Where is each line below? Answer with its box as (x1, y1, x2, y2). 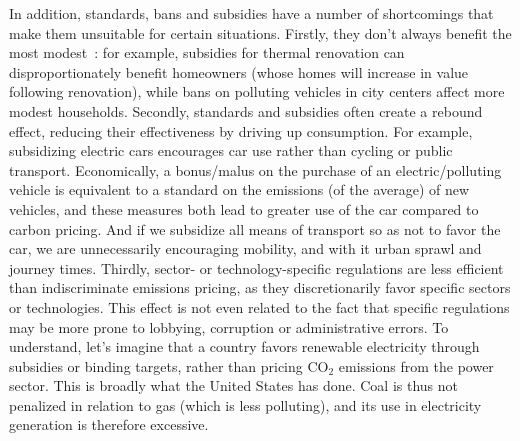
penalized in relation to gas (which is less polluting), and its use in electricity (9, 394, 482, 415)
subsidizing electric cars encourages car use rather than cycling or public (9, 140, 453, 161)
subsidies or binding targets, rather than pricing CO (9, 355, 329, 376)
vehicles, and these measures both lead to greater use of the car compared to (9, 198, 479, 219)
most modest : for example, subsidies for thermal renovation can (9, 42, 405, 63)
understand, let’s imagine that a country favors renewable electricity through (9, 336, 480, 357)
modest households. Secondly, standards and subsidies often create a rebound (9, 100, 483, 121)
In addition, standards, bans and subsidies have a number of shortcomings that (9, 3, 494, 23)
